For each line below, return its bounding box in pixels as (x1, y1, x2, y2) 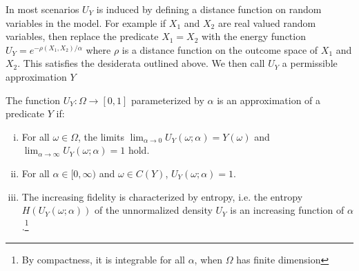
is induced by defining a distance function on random (96, 2, 322, 16)
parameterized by (131, 92, 204, 107)
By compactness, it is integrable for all (21, 252, 185, 266)
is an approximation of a (217, 92, 321, 107)
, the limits (78, 129, 124, 143)
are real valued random (217, 15, 316, 30)
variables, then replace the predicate (6, 29, 159, 43)
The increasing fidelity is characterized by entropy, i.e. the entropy (21, 189, 303, 203)
